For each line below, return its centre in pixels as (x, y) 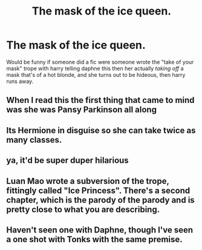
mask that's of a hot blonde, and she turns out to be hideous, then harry (96, 74)
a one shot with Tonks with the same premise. (94, 239)
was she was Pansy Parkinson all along (82, 110)
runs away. (20, 81)
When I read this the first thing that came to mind (100, 100)
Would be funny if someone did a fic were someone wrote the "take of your (100, 62)
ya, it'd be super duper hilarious (67, 161)
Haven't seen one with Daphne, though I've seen (100, 230)
